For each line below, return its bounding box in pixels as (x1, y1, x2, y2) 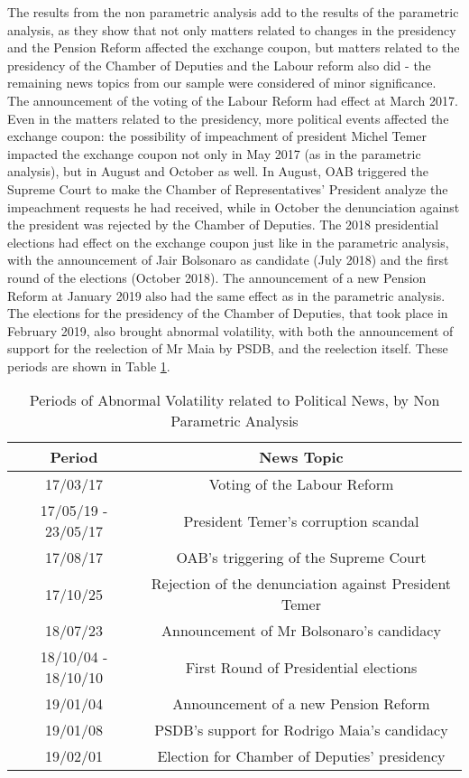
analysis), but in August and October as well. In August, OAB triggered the (7, 162, 428, 181)
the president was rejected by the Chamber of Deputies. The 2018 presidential (7, 215, 439, 234)
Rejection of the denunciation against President (151, 573, 452, 595)
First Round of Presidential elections (185, 656, 418, 678)
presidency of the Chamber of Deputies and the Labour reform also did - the (7, 55, 431, 74)
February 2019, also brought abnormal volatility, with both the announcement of (7, 321, 454, 340)
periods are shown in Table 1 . (7, 356, 170, 375)
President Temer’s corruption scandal (183, 510, 419, 531)
